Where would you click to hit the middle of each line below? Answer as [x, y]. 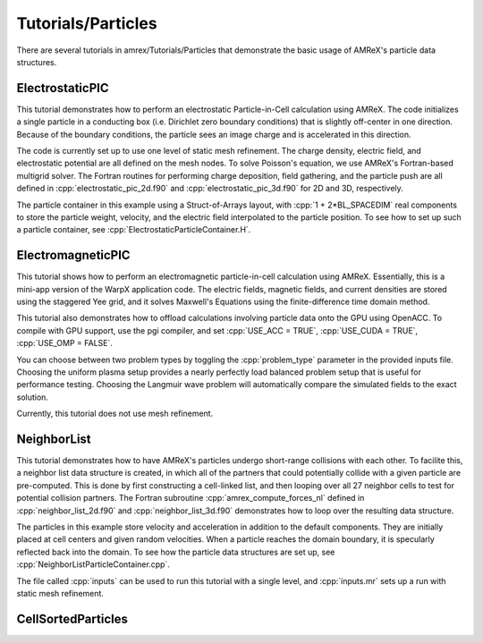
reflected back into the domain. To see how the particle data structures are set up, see [176, 552]
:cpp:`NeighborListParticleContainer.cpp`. [93, 564]
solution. [33, 397]
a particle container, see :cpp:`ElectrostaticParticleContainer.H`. [134, 230]
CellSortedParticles [72, 618]
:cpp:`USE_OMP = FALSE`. [65, 343]
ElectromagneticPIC [73, 255]
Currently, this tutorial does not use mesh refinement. [115, 414]
